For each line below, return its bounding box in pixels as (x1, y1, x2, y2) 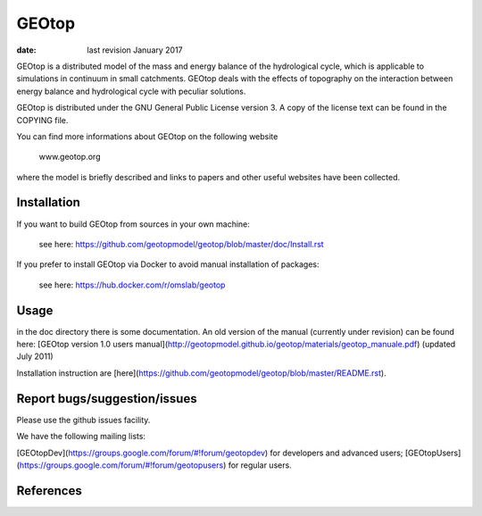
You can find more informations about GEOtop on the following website (16, 130, 278, 142)
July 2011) (16, 351, 54, 362)
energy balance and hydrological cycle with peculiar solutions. (16, 86, 246, 96)
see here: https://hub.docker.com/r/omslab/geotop (38, 279, 226, 290)
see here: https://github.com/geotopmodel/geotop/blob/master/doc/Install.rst (38, 238, 325, 249)
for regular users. (228, 460, 292, 470)
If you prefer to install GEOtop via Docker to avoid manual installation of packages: (16, 259, 320, 270)
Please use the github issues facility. (16, 414, 151, 425)
